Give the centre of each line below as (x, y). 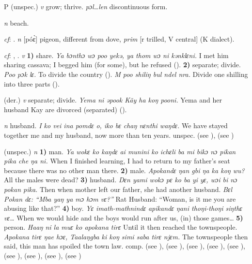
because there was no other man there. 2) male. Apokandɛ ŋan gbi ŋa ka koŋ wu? (124, 170)
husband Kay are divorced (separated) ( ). (65, 109)
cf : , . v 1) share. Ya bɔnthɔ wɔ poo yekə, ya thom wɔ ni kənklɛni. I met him (116, 55)
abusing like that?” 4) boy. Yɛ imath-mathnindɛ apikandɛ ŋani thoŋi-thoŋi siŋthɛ (123, 208)
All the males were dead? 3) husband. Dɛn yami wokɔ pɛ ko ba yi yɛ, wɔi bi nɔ (121, 180)
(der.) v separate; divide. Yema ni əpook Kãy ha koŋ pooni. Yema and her (113, 100)
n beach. (16, 22)
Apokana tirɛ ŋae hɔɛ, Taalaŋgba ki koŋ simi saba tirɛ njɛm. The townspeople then (126, 236)
